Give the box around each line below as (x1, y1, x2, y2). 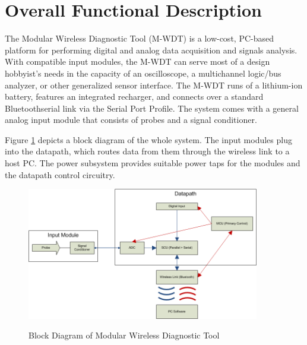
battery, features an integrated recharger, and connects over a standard (5, 90, 264, 103)
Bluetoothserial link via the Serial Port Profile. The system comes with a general (5, 102, 299, 114)
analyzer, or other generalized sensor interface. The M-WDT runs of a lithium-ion (5, 78, 303, 91)
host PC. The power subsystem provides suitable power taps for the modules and (5, 157, 300, 169)
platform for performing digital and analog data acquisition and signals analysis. (5, 43, 297, 56)
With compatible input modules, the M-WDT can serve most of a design (5, 55, 270, 68)
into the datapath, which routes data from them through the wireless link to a (5, 145, 290, 157)
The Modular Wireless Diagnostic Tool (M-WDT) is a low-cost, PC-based (5, 32, 274, 45)
